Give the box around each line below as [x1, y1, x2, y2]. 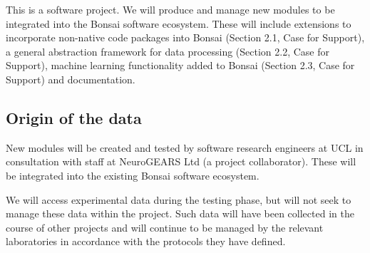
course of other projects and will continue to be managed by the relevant [6, 220, 324, 234]
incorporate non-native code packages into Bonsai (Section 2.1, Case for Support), [6, 30, 365, 45]
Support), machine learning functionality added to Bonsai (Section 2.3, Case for [6, 58, 355, 73]
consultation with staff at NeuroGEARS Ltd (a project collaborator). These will [6, 154, 356, 169]
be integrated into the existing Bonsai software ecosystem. [6, 167, 259, 182]
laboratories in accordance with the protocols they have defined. [6, 234, 286, 249]
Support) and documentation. [6, 71, 135, 86]
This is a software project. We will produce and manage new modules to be [6, 2, 335, 16]
